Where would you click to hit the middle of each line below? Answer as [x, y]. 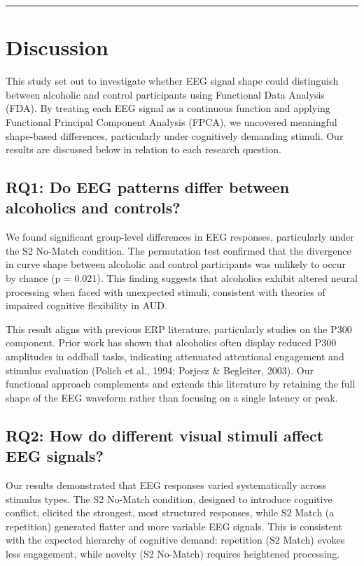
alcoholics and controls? [93, 207]
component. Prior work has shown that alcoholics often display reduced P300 [171, 342]
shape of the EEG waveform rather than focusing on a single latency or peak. [172, 397]
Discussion [57, 47]
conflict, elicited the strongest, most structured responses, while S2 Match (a [170, 512]
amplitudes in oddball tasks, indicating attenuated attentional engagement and [175, 356]
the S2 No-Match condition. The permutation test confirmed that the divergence [178, 250]
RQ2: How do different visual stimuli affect [165, 435]
